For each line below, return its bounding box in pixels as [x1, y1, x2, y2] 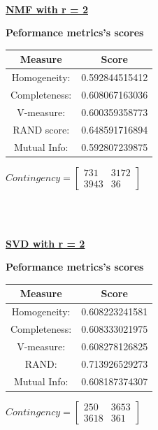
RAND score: [13, 122, 70, 136]
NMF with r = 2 [6, 1, 88, 16]
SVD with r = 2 [6, 236, 85, 250]
